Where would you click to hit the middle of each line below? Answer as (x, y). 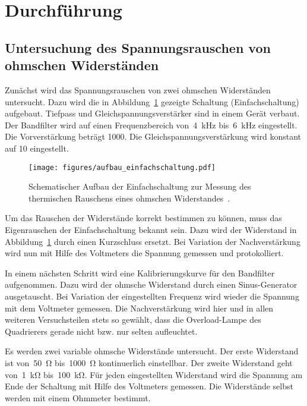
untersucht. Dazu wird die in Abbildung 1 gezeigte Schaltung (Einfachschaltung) (152, 101)
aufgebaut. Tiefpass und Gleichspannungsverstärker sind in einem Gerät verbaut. (152, 113)
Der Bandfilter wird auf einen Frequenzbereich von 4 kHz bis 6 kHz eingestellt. (151, 125)
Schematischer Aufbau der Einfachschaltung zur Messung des (140, 186)
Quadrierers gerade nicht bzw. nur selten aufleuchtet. (101, 331)
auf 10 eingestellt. (37, 148)
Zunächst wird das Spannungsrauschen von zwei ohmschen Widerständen (138, 89)
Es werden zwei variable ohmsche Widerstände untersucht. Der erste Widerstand (152, 351)
